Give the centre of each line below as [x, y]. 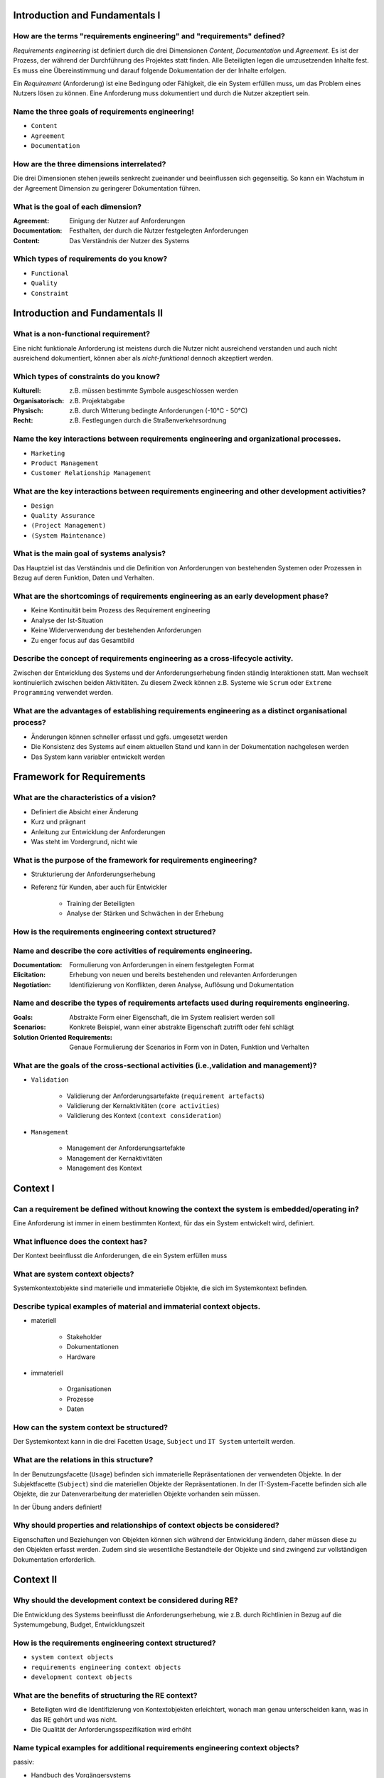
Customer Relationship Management [91, 473]
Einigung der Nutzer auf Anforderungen [127, 220]
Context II [35, 1580]
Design [42, 506]
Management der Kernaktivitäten [114, 1158]
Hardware [81, 1357]
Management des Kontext [104, 1168]
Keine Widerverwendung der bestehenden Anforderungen [116, 630]
